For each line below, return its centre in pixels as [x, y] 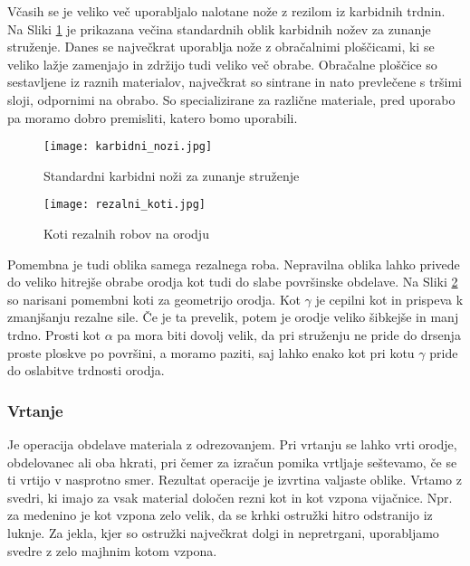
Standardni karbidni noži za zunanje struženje [172, 175]
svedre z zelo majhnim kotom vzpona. [112, 550]
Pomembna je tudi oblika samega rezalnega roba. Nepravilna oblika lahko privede [234, 264]
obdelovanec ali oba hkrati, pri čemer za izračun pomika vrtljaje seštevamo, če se [232, 462]
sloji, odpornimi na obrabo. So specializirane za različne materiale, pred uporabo [231, 99]
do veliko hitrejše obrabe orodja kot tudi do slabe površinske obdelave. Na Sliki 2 [233, 282]
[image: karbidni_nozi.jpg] [128, 147]
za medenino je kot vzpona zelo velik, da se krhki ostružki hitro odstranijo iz [220, 515]
